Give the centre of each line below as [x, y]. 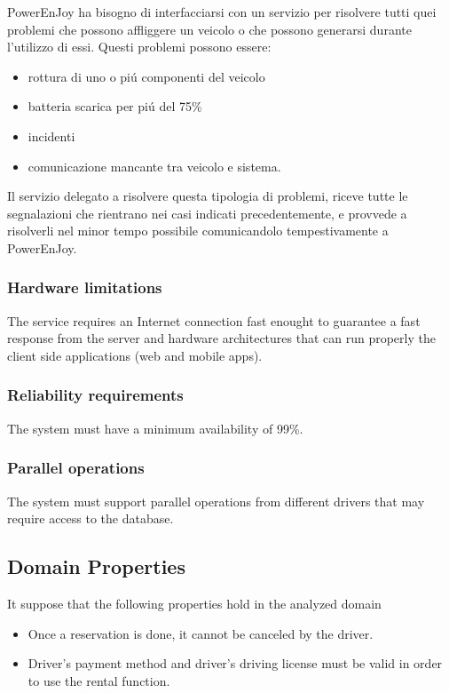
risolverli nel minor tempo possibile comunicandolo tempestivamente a [198, 231]
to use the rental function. [99, 680]
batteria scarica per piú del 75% [115, 106]
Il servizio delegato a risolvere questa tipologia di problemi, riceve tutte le [208, 196]
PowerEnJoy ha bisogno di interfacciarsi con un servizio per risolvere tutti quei [222, 12]
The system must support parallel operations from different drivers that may [216, 501]
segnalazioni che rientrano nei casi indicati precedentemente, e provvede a [207, 213]
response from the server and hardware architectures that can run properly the [221, 338]
